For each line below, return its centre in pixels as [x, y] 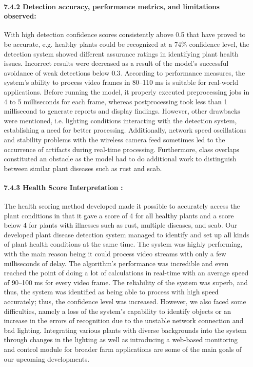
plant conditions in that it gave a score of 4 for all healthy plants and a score [119, 215]
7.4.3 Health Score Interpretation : [64, 187]
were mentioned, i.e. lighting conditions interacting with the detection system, [120, 120]
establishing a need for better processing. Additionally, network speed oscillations [125, 130]
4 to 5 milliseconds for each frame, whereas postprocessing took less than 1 [116, 101]
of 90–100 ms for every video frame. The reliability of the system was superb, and [126, 282]
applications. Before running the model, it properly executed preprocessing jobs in [127, 91]
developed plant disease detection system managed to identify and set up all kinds [127, 234]
